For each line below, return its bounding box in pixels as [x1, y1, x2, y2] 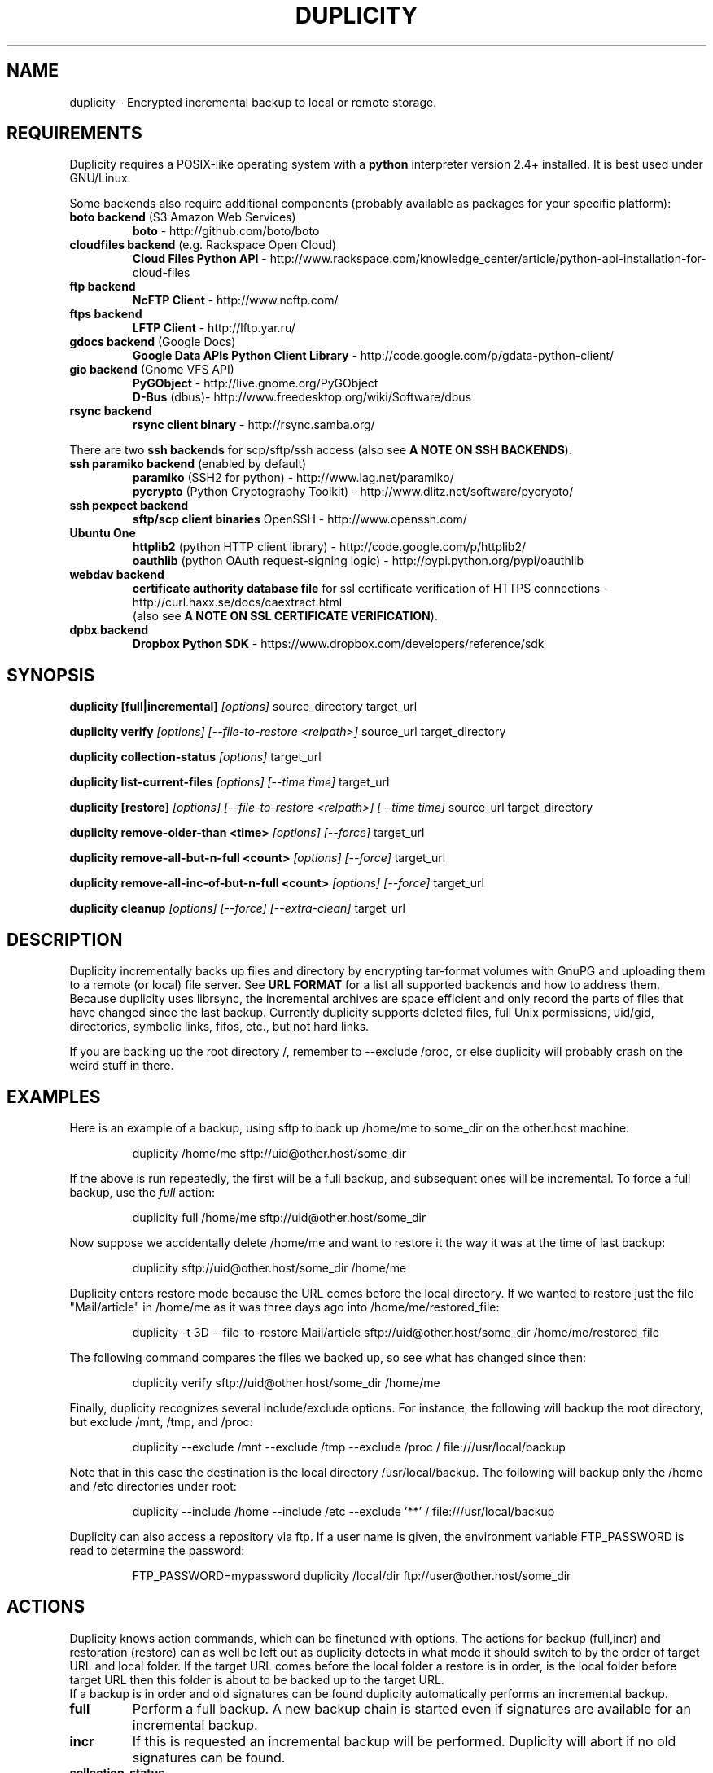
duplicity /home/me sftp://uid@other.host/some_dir [132, 1145, 407, 1160]
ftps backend [69, 307, 142, 322]
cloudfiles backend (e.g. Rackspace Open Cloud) [69, 238, 337, 252]
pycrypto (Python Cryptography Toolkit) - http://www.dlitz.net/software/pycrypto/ [132, 484, 574, 499]
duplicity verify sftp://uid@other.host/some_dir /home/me [132, 1375, 440, 1390]
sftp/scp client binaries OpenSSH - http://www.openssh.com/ [132, 512, 467, 527]
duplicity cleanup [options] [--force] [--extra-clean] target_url [69, 901, 405, 916]
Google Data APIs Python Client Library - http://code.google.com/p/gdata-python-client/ [132, 348, 615, 363]
